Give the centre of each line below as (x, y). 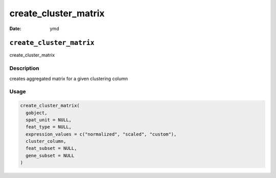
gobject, (37, 113)
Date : (15, 29)
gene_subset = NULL (50, 155)
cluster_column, (46, 141)
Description (24, 68)
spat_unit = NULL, (49, 120)
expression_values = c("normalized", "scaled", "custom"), (101, 134)
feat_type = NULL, (49, 127)
